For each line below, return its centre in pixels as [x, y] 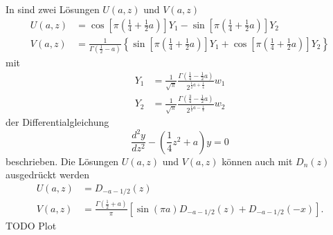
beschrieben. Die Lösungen [62, 161]
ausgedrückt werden [48, 175]
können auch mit [257, 161]
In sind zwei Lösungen [53, 9]
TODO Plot [31, 225]
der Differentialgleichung [57, 122]
